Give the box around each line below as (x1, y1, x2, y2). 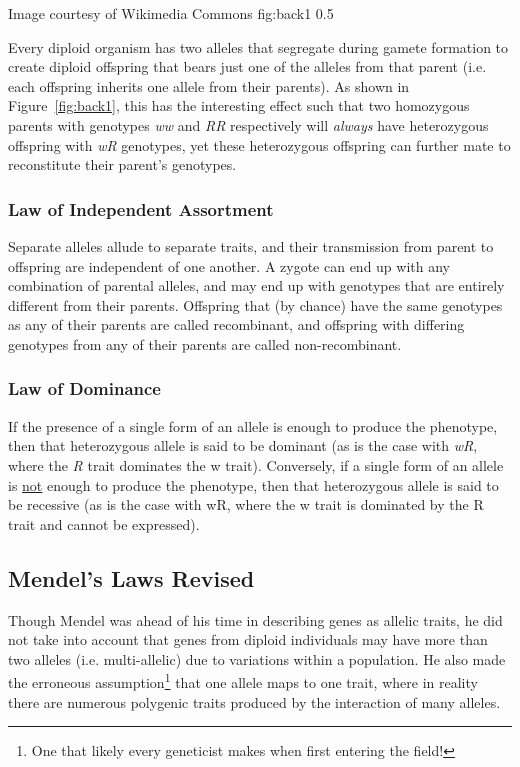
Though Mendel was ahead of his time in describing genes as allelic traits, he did (8, 609, 503, 630)
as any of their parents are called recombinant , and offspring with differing (8, 314, 465, 335)
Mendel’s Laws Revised (8, 562, 255, 593)
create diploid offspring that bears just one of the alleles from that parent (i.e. (8, 56, 487, 77)
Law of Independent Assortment (8, 196, 274, 221)
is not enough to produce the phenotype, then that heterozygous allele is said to (8, 474, 499, 495)
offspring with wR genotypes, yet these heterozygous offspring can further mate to (8, 134, 511, 155)
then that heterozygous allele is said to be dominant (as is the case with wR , (8, 435, 478, 456)
